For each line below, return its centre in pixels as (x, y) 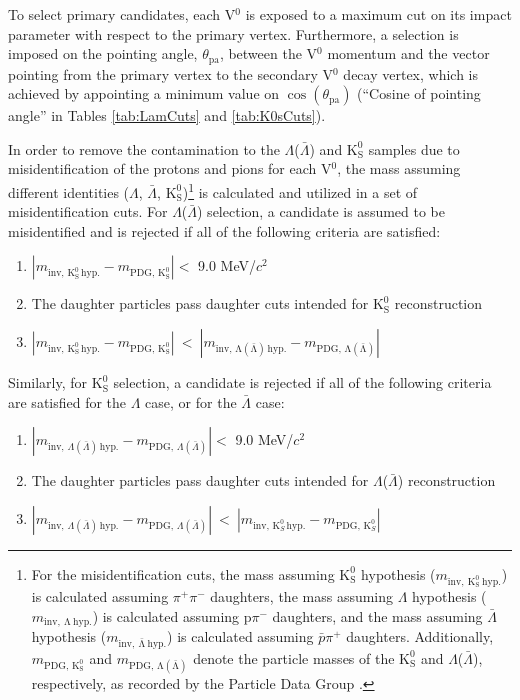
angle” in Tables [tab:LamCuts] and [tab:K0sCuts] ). (167, 115)
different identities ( (69, 191)
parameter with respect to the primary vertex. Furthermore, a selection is (233, 33)
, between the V (268, 53)
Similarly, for (48, 382)
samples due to (414, 148)
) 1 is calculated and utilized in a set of (300, 190)
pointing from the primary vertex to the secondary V (171, 73)
